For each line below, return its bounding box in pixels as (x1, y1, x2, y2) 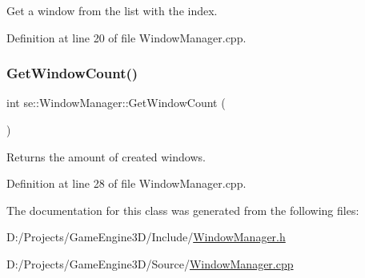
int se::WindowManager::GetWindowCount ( (6, 94, 226, 111)
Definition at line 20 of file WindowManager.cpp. (6, 29, 247, 46)
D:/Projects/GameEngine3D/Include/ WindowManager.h (6, 228, 286, 245)
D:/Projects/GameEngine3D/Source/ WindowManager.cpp (6, 255, 294, 272)
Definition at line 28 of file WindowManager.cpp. (6, 175, 247, 192)
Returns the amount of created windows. (6, 148, 206, 165)
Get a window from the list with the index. (6, 2, 218, 18)
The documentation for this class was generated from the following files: (6, 201, 359, 218)
